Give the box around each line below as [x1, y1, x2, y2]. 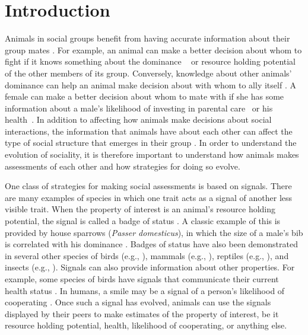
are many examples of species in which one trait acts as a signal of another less [5, 191, 293, 203]
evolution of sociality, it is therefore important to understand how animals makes [5, 148, 299, 161]
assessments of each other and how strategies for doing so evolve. [5, 159, 240, 172]
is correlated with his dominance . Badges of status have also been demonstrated [5, 238, 298, 250]
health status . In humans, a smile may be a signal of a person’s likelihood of [5, 284, 285, 296]
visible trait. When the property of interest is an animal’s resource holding [5, 203, 276, 215]
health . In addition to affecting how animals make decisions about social [5, 113, 272, 126]
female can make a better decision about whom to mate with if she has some [5, 90, 284, 103]
